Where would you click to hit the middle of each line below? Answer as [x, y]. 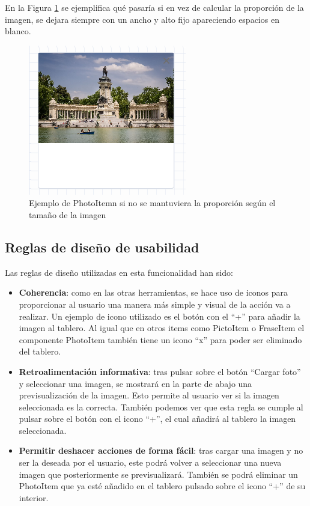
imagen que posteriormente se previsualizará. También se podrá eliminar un [158, 474]
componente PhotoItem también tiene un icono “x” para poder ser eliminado [160, 339]
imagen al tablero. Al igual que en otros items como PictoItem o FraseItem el [162, 328]
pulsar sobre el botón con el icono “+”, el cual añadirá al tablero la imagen [157, 419]
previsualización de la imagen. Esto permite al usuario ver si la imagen [149, 395]
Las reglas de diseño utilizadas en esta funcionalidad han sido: [119, 272]
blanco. [18, 31]
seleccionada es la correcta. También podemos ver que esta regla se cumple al [161, 407]
